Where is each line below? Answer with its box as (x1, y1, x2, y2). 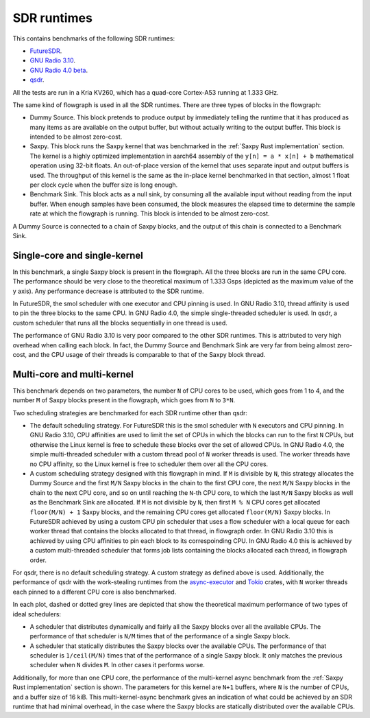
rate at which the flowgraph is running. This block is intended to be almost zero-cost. (29, 209, 270, 218)
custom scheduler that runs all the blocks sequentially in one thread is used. (12, 319, 227, 327)
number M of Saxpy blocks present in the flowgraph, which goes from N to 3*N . (12, 396, 236, 404)
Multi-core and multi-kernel (12, 368, 134, 380)
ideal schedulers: (12, 610, 62, 618)
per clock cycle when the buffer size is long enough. (29, 181, 178, 189)
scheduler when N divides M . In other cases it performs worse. (29, 661, 205, 669)
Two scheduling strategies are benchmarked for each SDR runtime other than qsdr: (12, 408, 248, 417)
